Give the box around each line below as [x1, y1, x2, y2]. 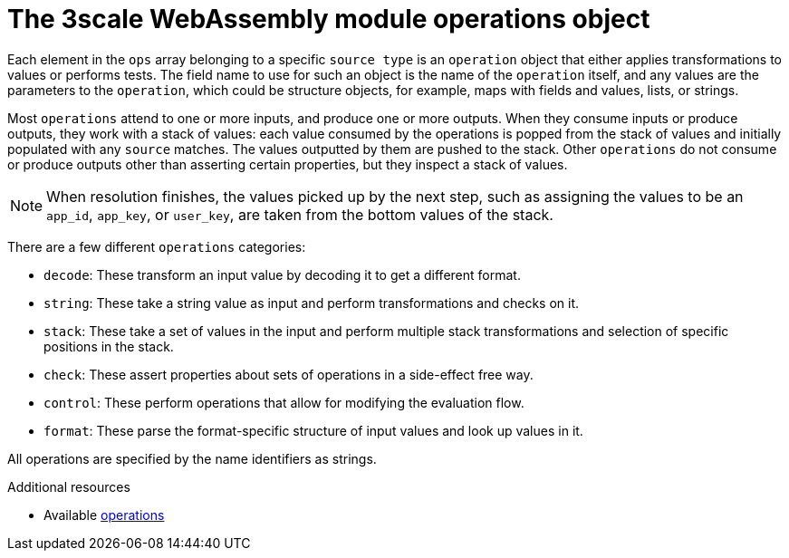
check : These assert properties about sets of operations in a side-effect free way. [43, 366, 534, 382]
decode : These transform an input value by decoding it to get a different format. [43, 266, 521, 283]
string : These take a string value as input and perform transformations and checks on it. [43, 294, 580, 311]
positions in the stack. [43, 338, 174, 354]
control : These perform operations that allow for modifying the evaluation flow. [43, 394, 524, 410]
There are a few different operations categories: [7, 238, 306, 255]
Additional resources [7, 478, 130, 495]
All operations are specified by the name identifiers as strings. [7, 450, 377, 467]
